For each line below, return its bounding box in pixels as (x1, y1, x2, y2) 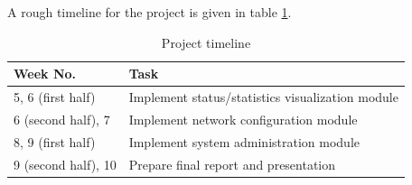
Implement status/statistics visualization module (128, 88, 398, 106)
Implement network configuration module (128, 109, 358, 128)
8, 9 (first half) (14, 132, 96, 151)
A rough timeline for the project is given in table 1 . (7, 3, 292, 21)
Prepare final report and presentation (128, 154, 336, 173)
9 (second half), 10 (14, 154, 117, 173)
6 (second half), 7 (14, 109, 110, 128)
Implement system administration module (128, 132, 360, 151)
